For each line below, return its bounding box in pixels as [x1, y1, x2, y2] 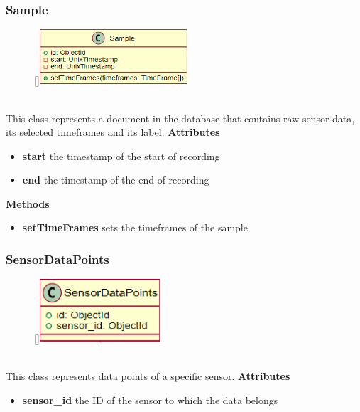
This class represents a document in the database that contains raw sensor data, [6, 110, 355, 125]
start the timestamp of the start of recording [22, 148, 220, 163]
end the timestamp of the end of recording [22, 172, 209, 187]
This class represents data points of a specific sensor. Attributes [6, 369, 290, 384]
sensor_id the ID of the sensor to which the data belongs [22, 392, 278, 407]
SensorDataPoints [6, 250, 109, 268]
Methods [6, 196, 50, 211]
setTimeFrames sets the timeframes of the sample [22, 220, 248, 235]
